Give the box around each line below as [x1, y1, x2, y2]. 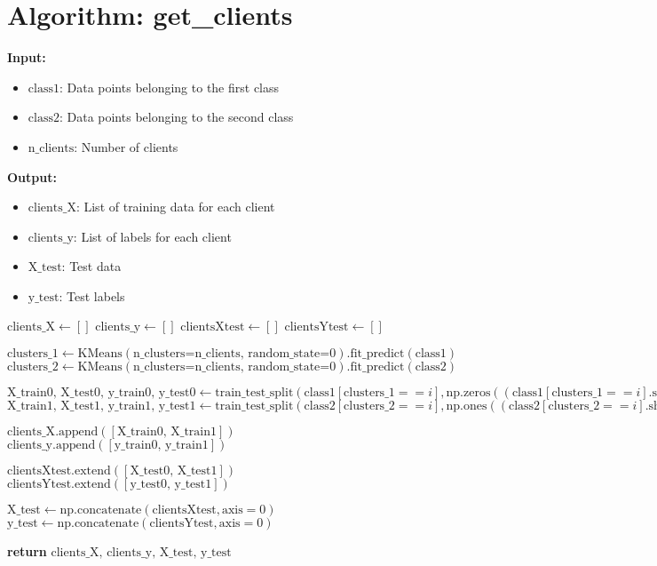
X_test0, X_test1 [130, 465, 218, 478]
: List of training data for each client [75, 197, 275, 216]
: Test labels [59, 286, 125, 305]
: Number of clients [74, 137, 178, 155]
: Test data [61, 257, 122, 275]
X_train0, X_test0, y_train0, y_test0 [7, 387, 196, 400]
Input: [7, 48, 46, 67]
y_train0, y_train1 [114, 439, 209, 452]
